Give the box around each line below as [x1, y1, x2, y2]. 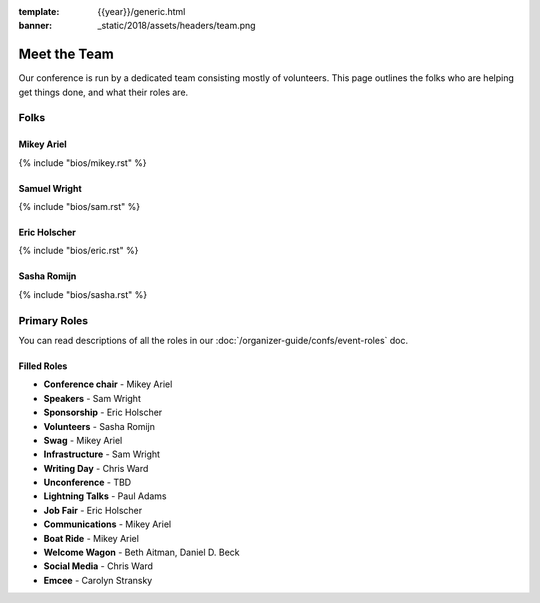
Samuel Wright [18, 182, 82, 194]
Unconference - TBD [43, 476, 132, 489]
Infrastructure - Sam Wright [43, 448, 160, 460]
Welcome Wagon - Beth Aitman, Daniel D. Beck [43, 546, 240, 559]
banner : [18, 20, 53, 32]
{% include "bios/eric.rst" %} [18, 245, 139, 257]
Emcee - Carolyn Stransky [43, 574, 153, 586]
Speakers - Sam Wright [43, 392, 142, 404]
